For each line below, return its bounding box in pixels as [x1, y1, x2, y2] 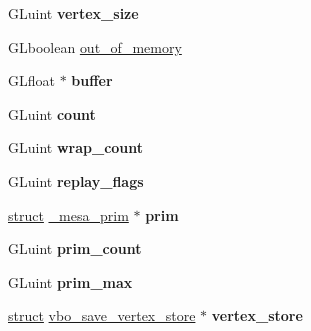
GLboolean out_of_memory [8, 36, 182, 57]
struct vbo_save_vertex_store [8, 305, 196, 326]
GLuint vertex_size [8, 3, 139, 23]
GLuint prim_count [8, 238, 142, 259]
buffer [71, 70, 113, 91]
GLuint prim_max [8, 271, 133, 292]
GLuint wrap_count [8, 137, 144, 158]
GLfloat [8, 70, 55, 91]
